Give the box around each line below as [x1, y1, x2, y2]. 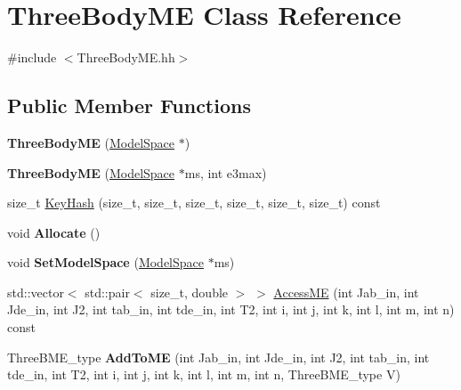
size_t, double [150, 282, 229, 301]
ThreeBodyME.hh [77, 48, 175, 67]
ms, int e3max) [184, 163, 267, 182]
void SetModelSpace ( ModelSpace [7, 253, 204, 272]
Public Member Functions [7, 92, 251, 119]
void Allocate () [7, 223, 101, 241]
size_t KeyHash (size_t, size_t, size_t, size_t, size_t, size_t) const [7, 193, 381, 212]
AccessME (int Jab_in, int [273, 282, 419, 301]
